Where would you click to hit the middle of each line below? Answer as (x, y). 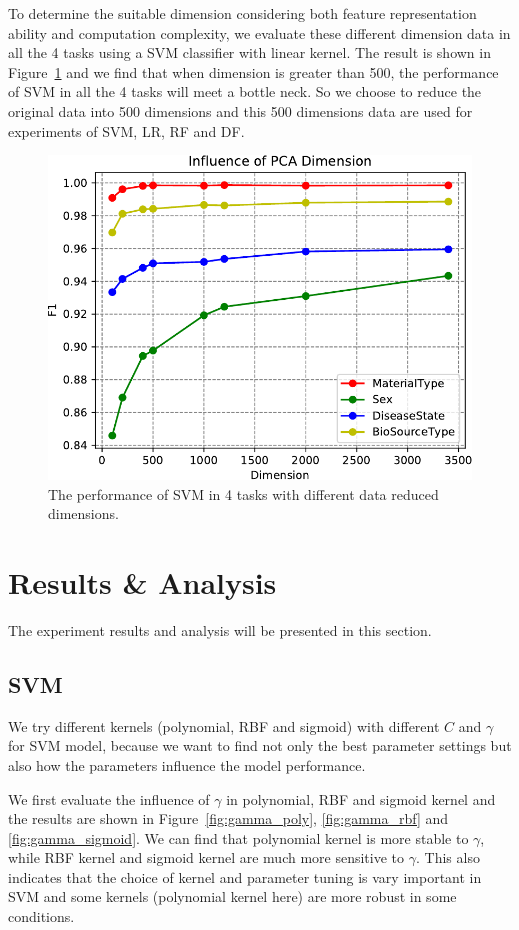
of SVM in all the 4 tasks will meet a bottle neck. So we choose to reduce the (245, 91)
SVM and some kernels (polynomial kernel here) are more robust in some (232, 896)
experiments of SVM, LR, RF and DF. (126, 130)
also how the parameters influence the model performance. (187, 764)
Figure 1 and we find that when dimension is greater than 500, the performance (253, 71)
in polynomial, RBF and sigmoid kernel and (361, 798)
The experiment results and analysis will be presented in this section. (220, 629)
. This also (447, 857)
